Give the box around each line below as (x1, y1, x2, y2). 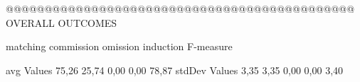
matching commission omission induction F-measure (6, 39, 233, 54)
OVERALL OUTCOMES (6, 15, 117, 30)
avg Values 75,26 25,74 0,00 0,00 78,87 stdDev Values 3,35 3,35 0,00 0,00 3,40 (6, 62, 344, 77)
